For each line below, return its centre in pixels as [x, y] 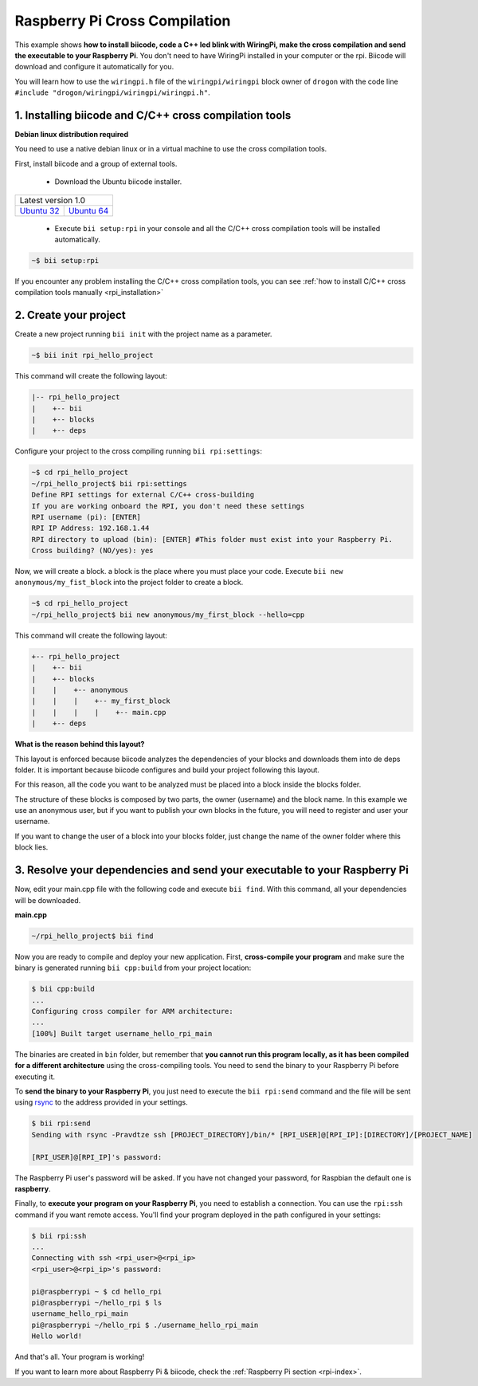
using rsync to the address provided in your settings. [101, 1102]
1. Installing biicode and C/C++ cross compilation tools [153, 115]
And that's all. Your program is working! [80, 1357]
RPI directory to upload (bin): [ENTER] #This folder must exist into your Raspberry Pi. [212, 539]
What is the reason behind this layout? [80, 744]
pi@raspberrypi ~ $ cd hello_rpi [97, 1292]
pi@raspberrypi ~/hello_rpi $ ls [97, 1303]
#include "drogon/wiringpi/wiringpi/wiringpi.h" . [112, 92]
